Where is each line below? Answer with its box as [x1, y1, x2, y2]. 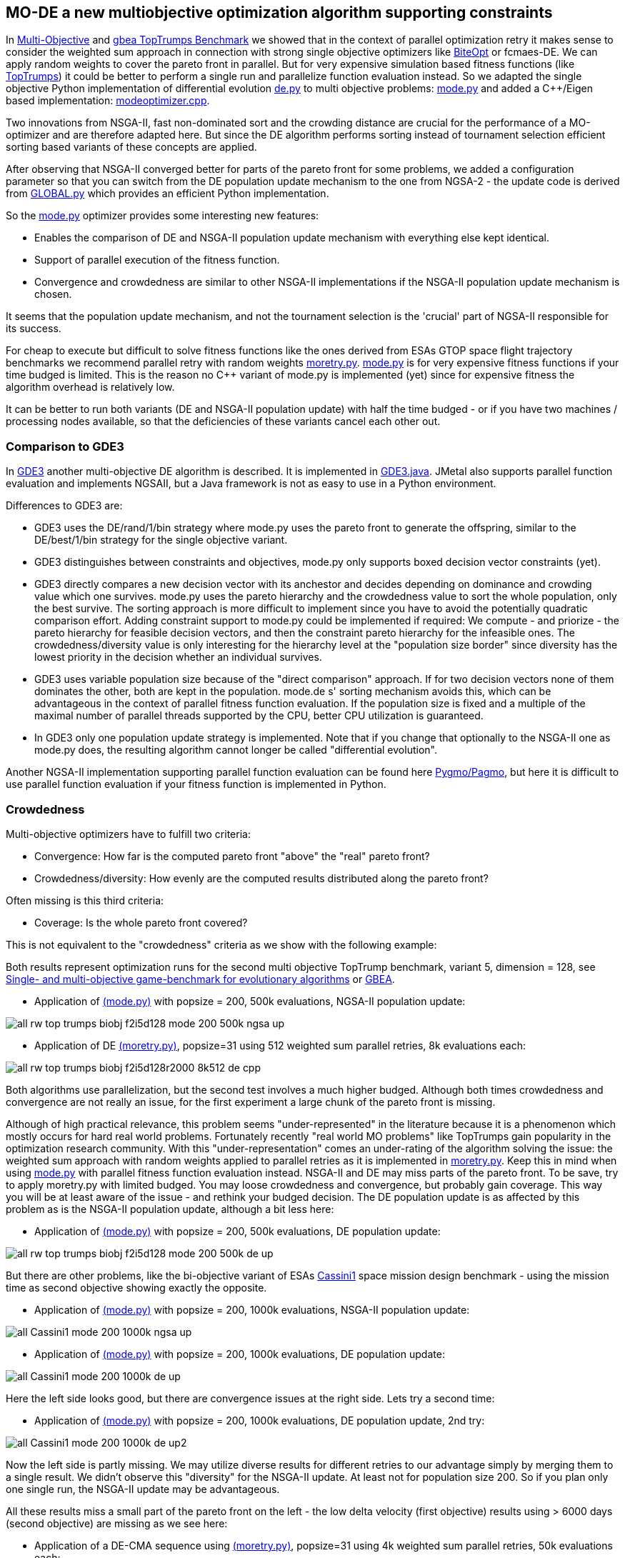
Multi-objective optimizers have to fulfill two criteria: [6, 827, 251, 840]
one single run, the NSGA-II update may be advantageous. [6, 1482, 280, 1495]
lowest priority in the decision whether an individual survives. [34, 651, 322, 664]
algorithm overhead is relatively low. [6, 381, 175, 394]
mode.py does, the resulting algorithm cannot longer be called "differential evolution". [34, 744, 437, 756]
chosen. [34, 288, 72, 301]
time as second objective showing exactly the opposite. [6, 1281, 267, 1294]
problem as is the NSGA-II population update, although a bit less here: [6, 1202, 334, 1215]
